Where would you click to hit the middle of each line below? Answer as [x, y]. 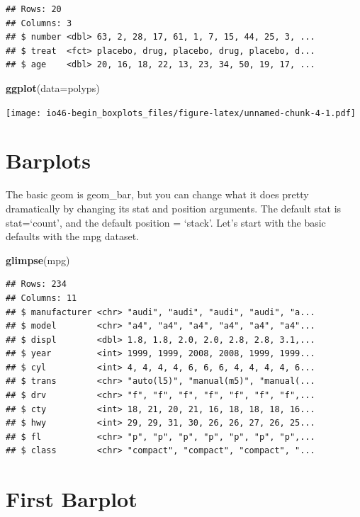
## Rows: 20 [34, 9]
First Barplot [72, 499]
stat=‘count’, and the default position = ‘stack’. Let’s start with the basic [166, 222]
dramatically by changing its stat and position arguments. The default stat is [174, 208]
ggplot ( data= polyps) [53, 87]
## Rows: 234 [36, 284]
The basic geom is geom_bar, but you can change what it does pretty [157, 194]
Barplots [48, 160]
